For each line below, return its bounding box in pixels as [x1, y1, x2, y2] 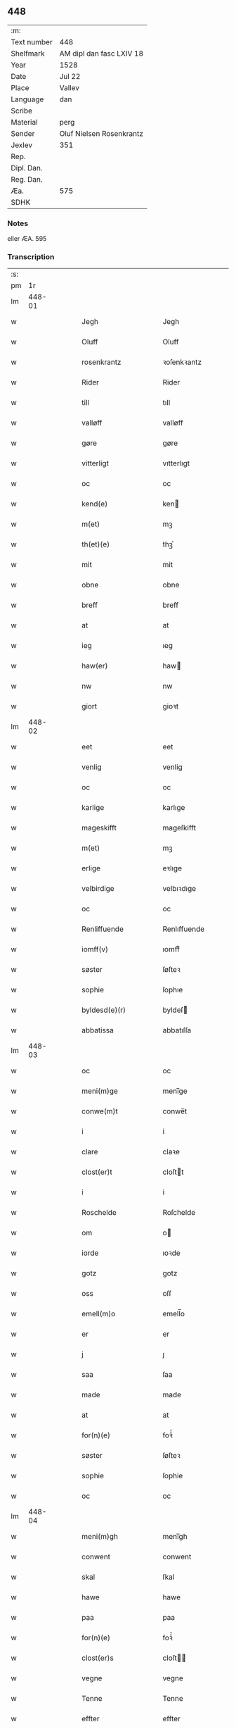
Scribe [11, 106, 33, 116]
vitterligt [81, 458, 109, 468]
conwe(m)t [81, 1106, 118, 1116]
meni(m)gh [81, 1532, 118, 1542]
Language [11, 94, 44, 104]
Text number [11, 37, 53, 46]
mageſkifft [162, 823, 197, 833]
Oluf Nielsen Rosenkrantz [59, 128, 144, 138]
